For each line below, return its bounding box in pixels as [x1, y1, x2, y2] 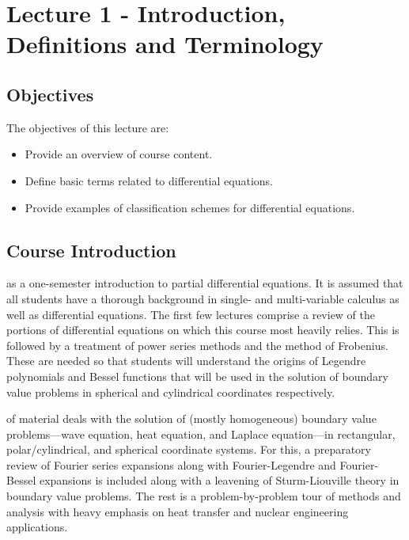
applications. [6, 519, 68, 535]
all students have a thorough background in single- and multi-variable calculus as [6, 290, 400, 306]
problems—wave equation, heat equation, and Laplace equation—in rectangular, [6, 425, 396, 442]
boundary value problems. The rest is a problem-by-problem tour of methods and [6, 488, 401, 504]
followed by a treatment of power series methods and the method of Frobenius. [6, 337, 388, 353]
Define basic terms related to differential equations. [25, 172, 273, 188]
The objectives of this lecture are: [6, 119, 169, 135]
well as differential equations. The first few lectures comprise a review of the [6, 306, 376, 322]
